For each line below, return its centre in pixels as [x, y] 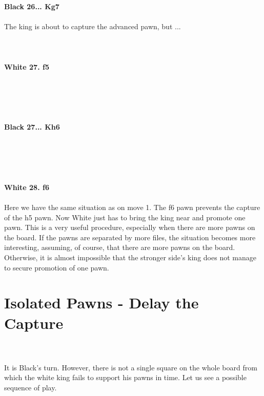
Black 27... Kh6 [32, 127]
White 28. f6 [27, 187]
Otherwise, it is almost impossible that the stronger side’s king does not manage [130, 257]
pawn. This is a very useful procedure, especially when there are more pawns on [130, 227]
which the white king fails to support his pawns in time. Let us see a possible [125, 377]
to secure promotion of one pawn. [57, 267]
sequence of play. [31, 387]
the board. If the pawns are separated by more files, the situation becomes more [130, 237]
